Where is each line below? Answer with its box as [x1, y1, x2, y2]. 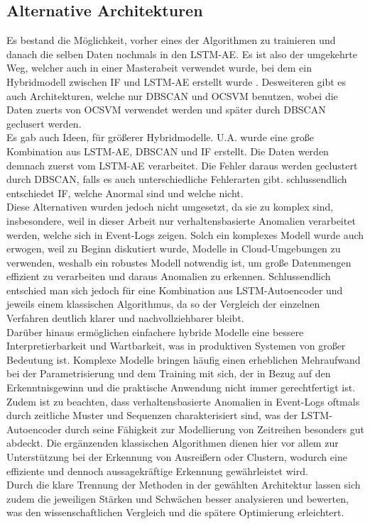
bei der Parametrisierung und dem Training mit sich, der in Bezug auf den [6, 366, 331, 381]
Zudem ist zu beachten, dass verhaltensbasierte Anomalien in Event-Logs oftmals [6, 394, 360, 408]
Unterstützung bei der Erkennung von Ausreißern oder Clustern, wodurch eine [6, 450, 347, 464]
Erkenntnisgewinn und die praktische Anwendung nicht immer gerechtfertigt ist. [6, 380, 356, 395]
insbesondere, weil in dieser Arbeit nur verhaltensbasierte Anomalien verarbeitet [6, 213, 356, 228]
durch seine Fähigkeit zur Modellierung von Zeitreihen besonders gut [65, 421, 365, 436]
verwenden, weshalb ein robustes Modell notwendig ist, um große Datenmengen [6, 255, 352, 269]
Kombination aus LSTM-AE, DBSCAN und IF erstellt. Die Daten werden [6, 143, 329, 158]
